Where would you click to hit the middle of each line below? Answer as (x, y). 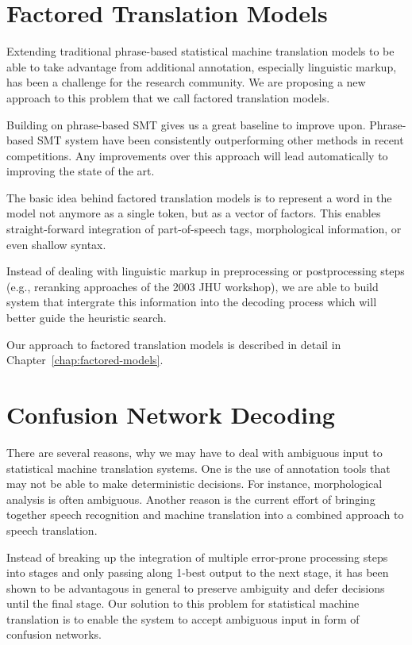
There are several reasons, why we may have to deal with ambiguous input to (194, 452)
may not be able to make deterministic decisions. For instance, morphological (194, 484)
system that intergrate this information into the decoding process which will (192, 302)
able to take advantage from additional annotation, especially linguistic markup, (202, 66)
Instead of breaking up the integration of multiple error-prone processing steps (197, 557)
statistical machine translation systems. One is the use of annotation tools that (198, 468)
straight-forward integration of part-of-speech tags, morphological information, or (204, 229)
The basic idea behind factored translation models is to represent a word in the (199, 197)
